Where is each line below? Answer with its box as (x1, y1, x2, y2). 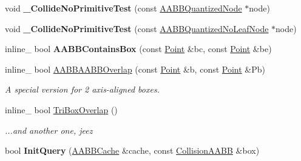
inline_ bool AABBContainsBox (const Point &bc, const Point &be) (5, 42, 272, 55)
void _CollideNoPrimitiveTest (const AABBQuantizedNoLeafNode (5, 22, 269, 34)
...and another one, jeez (5, 123, 93, 136)
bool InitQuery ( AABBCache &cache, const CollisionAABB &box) (5, 144, 260, 157)
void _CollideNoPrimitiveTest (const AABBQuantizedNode (5, 2, 242, 14)
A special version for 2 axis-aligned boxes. (5, 83, 160, 96)
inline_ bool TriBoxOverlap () (5, 103, 118, 116)
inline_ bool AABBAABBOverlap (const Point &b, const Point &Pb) (5, 62, 266, 75)
